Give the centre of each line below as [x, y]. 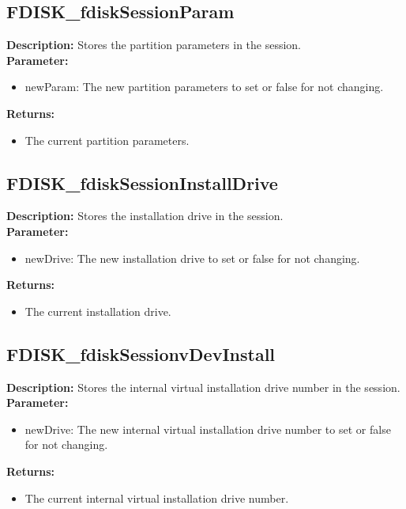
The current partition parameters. [107, 140]
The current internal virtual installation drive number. [157, 498]
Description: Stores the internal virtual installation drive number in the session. [203, 387]
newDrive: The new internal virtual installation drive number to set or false [208, 429]
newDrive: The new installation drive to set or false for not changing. [192, 258]
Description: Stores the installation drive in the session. [145, 216]
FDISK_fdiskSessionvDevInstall [141, 353]
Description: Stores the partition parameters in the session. [154, 45]
